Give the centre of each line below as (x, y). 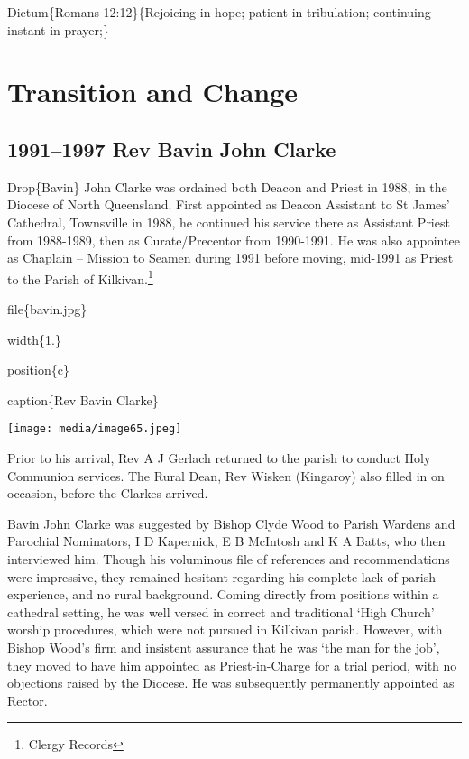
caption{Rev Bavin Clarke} (83, 399)
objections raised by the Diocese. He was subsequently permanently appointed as (231, 683)
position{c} (38, 370)
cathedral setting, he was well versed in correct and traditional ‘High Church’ (221, 611)
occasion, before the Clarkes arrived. (108, 493)
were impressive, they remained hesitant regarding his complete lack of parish (222, 576)
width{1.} (34, 339)
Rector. (28, 700)
